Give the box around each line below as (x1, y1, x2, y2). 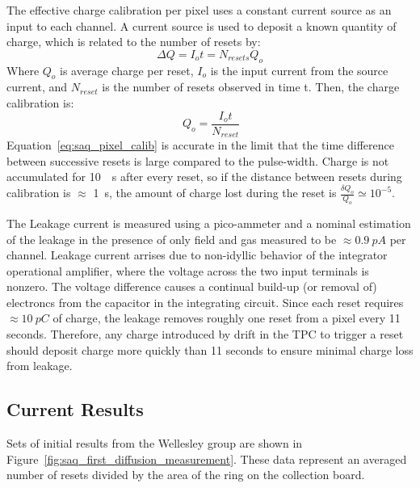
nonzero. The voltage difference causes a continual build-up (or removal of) (6, 278, 377, 295)
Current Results (6, 397, 144, 422)
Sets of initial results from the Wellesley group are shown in (6, 435, 303, 452)
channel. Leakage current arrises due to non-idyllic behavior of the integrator (6, 246, 388, 263)
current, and (6, 78, 68, 95)
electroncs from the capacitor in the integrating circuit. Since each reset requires (6, 293, 404, 310)
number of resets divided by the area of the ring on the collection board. (6, 466, 365, 483)
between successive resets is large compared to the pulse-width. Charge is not (6, 152, 389, 169)
